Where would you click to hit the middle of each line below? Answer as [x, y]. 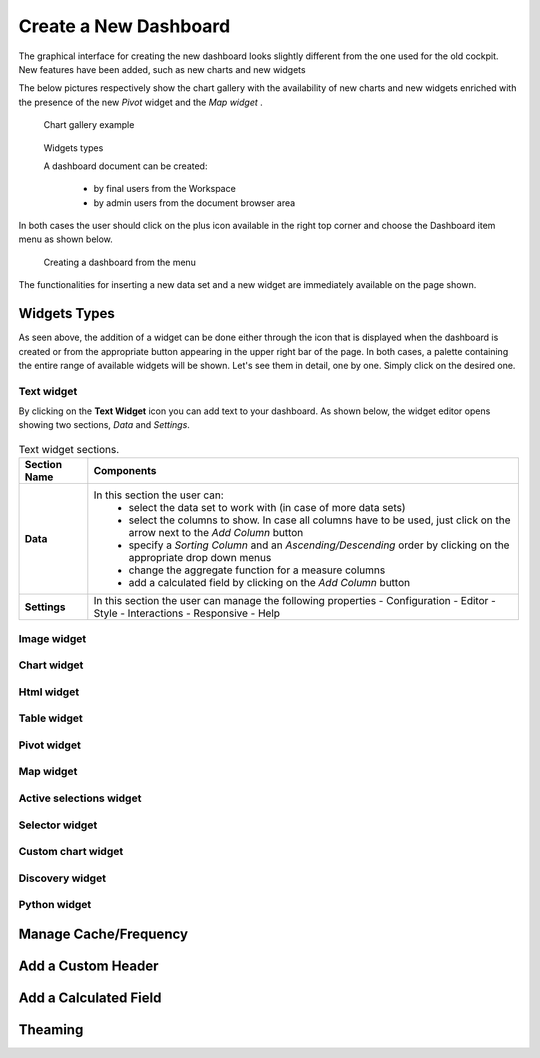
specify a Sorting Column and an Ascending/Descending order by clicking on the [319, 545]
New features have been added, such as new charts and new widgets [162, 69]
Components [125, 471]
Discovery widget [62, 878]
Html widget [49, 692]
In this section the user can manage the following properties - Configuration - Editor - [295, 601]
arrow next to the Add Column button [216, 533]
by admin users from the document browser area [194, 202]
